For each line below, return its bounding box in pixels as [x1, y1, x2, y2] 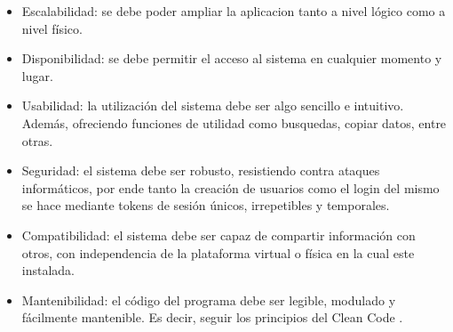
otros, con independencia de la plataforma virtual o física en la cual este [21, 243, 415, 262]
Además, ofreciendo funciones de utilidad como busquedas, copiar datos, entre [21, 113, 447, 132]
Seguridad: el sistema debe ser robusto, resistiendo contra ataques [21, 161, 380, 180]
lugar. [21, 66, 53, 85]
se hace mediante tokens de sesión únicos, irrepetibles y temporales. [21, 196, 390, 215]
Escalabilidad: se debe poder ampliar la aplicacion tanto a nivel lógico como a [21, 2, 446, 20]
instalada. [21, 261, 75, 279]
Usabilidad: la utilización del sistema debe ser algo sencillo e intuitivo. [21, 96, 404, 115]
